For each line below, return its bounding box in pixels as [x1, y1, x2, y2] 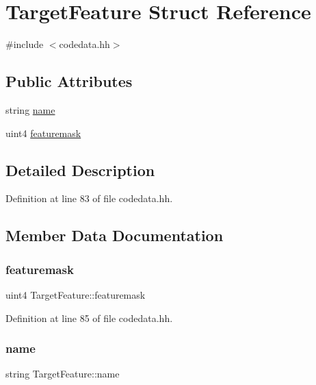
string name [5, 102, 55, 116]
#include [5, 37, 44, 51]
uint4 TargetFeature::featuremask [5, 287, 146, 301]
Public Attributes [5, 71, 133, 92]
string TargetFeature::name [5, 367, 120, 381]
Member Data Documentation [5, 225, 224, 246]
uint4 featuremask [5, 125, 81, 140]
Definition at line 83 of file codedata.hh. [5, 191, 173, 206]
